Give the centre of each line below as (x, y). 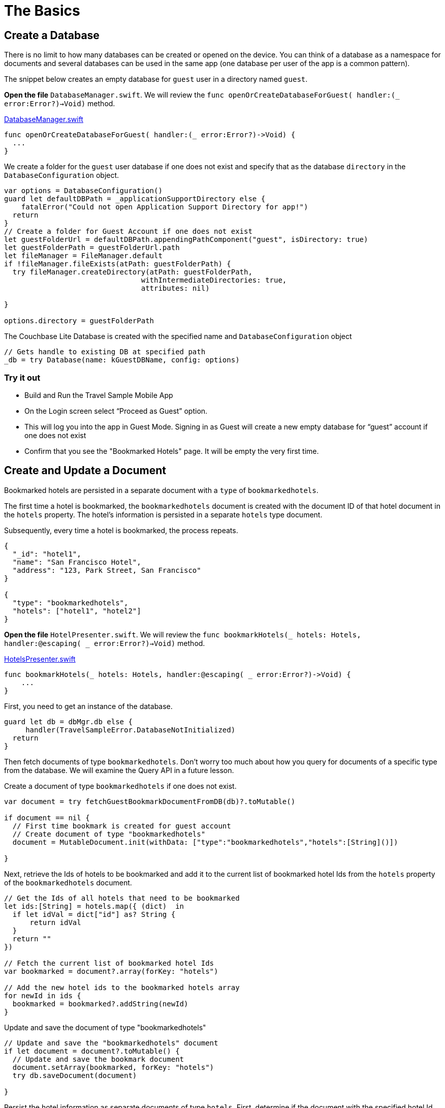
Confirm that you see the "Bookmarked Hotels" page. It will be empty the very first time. (172, 451)
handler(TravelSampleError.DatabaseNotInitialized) (131, 730)
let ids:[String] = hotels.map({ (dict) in (94, 906)
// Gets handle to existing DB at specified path (105, 352)
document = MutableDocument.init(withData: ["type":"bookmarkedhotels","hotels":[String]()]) (205, 842)
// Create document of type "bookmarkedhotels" (109, 834)
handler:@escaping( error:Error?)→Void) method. (105, 643)
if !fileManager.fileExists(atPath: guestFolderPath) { (118, 264)
